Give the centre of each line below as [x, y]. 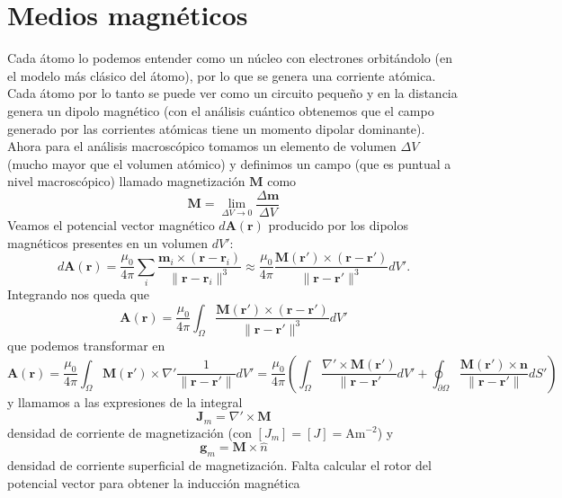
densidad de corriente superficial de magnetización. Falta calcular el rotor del [219, 465]
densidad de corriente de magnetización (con [129, 432]
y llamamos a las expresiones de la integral [125, 401]
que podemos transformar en [86, 345]
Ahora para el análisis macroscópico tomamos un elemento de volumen [202, 146]
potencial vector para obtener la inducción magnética [154, 482]
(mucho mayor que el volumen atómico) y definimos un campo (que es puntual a [229, 163]
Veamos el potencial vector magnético [111, 224]
